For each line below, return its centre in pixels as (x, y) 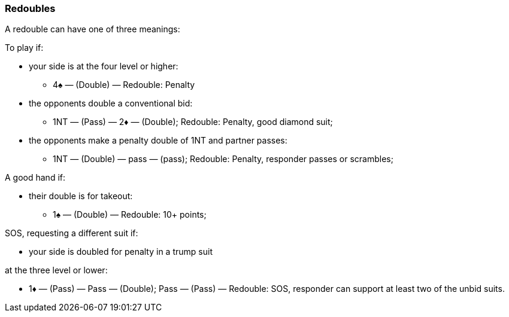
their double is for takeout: (81, 196)
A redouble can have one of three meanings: (93, 29)
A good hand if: (35, 178)
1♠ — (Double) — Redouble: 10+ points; (130, 215)
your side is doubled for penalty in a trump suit (121, 252)
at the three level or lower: (56, 270)
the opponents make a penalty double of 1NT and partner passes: (158, 141)
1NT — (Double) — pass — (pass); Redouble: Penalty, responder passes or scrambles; (223, 159)
